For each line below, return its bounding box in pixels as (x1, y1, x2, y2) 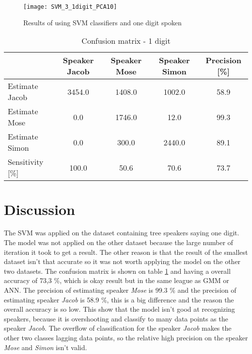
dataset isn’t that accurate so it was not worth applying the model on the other (4, 256, 241, 266)
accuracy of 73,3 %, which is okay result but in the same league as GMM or (4, 275, 229, 285)
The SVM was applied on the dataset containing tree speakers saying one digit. (4, 228, 239, 238)
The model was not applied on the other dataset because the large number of (4, 237, 233, 247)
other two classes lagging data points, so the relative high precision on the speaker (4, 332, 248, 342)
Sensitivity (8, 156, 44, 168)
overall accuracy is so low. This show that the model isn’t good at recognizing (4, 304, 235, 314)
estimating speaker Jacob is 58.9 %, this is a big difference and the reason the (4, 294, 234, 304)
